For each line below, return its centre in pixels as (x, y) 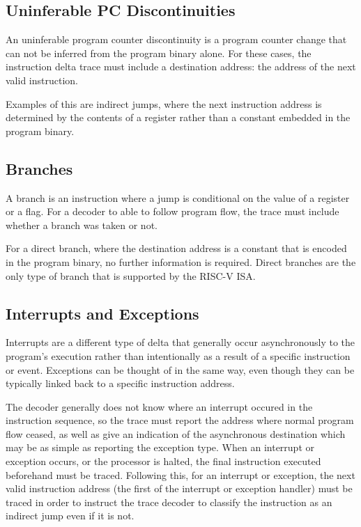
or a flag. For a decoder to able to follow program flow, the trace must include (172, 211)
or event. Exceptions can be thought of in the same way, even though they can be (180, 369)
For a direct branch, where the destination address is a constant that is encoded (176, 248)
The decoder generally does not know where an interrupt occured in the (159, 406)
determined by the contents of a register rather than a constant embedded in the (178, 117)
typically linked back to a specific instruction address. (120, 383)
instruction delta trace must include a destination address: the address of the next (181, 66)
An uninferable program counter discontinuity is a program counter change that (176, 39)
